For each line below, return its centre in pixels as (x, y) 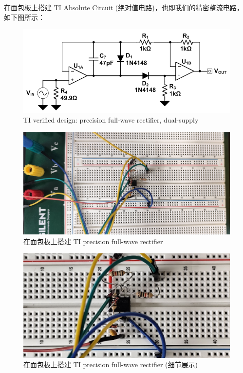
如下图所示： (24, 17)
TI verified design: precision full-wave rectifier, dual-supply (111, 120)
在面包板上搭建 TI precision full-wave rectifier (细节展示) (111, 364)
